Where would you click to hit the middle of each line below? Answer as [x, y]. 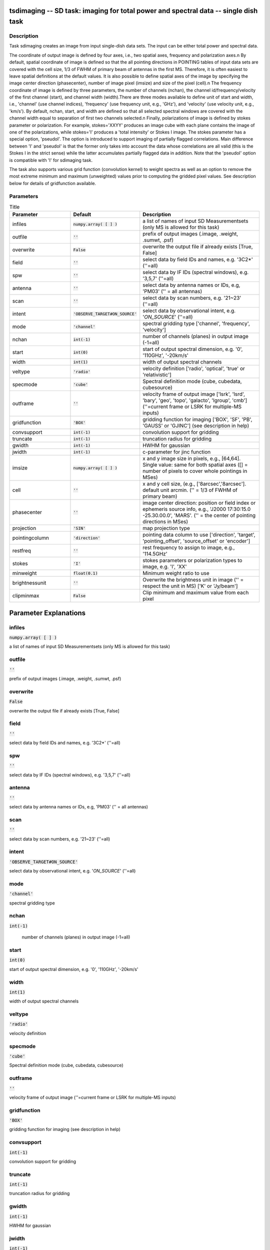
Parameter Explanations [47, 613]
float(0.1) [85, 573]
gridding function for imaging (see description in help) [65, 1129]
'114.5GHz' [155, 554]
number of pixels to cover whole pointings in [195, 471]
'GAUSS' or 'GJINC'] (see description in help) [196, 426]
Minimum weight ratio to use [176, 573]
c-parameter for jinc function [177, 452]
